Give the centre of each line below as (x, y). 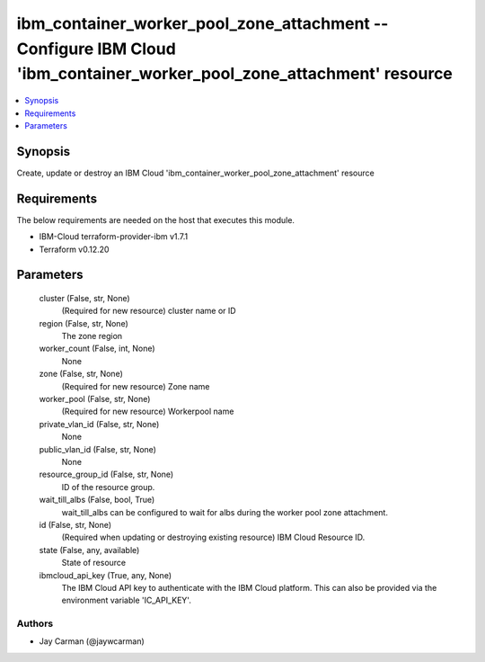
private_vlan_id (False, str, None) (99, 424)
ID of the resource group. (108, 487)
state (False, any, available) (89, 550)
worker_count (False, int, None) (97, 349)
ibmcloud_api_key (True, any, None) (106, 575)
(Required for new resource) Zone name (136, 386)
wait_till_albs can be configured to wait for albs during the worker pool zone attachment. (225, 512)
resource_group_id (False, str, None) (106, 474)
